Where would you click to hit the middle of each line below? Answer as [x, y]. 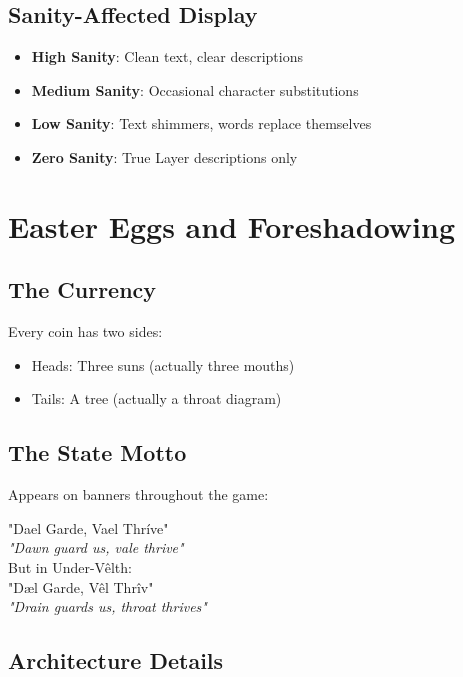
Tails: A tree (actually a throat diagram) [156, 398]
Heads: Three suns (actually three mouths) [163, 364]
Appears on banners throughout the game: [138, 494]
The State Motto [97, 452]
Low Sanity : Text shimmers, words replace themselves [201, 123]
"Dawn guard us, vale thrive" [96, 547]
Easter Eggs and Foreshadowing [232, 225]
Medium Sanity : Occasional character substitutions [195, 89]
